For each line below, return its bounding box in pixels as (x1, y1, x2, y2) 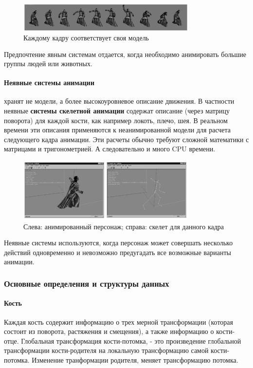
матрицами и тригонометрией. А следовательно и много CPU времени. (4, 144, 216, 154)
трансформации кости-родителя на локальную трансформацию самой (4, 345, 209, 355)
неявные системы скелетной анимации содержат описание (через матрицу (4, 106, 230, 116)
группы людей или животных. (4, 58, 92, 69)
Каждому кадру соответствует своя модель (23, 32, 149, 42)
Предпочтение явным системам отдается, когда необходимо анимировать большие (4, 49, 247, 59)
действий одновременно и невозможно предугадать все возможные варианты (4, 247, 231, 257)
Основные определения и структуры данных (4, 277, 169, 289)
